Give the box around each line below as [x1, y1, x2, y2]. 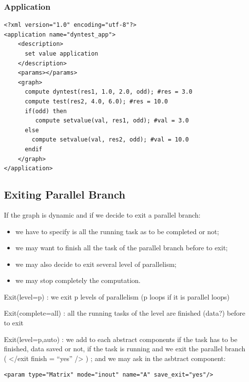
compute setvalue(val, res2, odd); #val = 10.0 [32, 136, 189, 143]
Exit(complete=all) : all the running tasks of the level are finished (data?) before [4, 308, 246, 318]
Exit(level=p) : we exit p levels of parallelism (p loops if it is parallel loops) [4, 291, 230, 302]
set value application [24, 50, 98, 57]
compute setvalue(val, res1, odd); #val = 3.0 [35, 117, 189, 124]
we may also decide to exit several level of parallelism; [15, 259, 177, 269]
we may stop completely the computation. [15, 275, 141, 285]
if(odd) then [24, 107, 67, 115]
